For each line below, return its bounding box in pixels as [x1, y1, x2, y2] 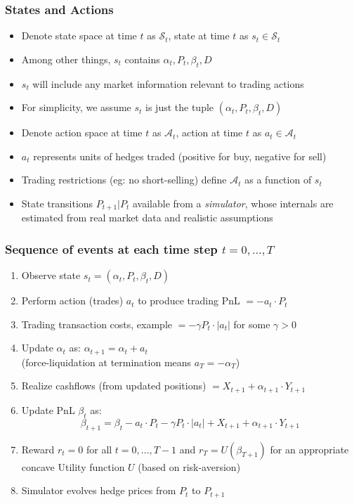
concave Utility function [21, 459, 125, 474]
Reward [21, 441, 55, 456]
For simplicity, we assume [21, 100, 131, 115]
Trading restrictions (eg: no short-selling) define [21, 172, 227, 187]
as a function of [244, 172, 312, 187]
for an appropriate [270, 441, 349, 456]
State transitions [21, 195, 93, 210]
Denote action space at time [21, 125, 143, 140]
